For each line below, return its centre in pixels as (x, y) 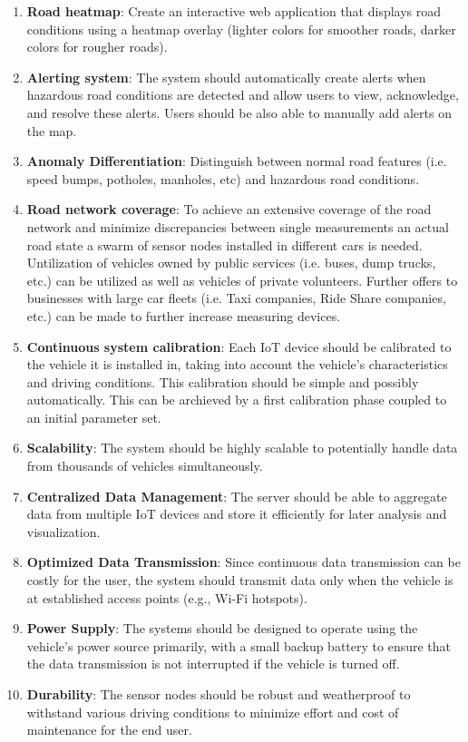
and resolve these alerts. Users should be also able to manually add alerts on (239, 112)
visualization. (63, 531)
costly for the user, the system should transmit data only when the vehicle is (240, 580)
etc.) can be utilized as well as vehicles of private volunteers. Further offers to (242, 280)
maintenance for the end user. (109, 730)
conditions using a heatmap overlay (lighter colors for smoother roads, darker (241, 29)
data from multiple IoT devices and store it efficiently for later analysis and (237, 514)
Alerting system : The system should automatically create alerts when (226, 77)
